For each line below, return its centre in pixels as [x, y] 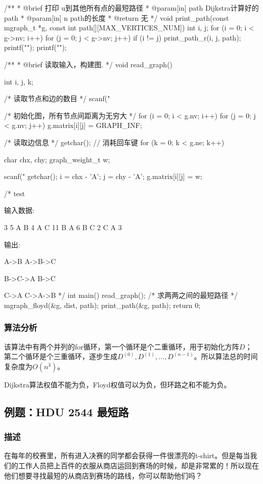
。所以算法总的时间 [226, 356]
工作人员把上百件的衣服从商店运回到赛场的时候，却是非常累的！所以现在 [138, 466]
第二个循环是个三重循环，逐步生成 [61, 356]
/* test [15, 193]
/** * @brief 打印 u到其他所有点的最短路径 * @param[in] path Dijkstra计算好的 [131, 8]
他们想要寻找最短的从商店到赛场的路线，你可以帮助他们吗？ [103, 475]
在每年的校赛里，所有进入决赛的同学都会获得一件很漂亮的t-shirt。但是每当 [127, 455]
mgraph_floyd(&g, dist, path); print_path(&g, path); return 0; [102, 305]
